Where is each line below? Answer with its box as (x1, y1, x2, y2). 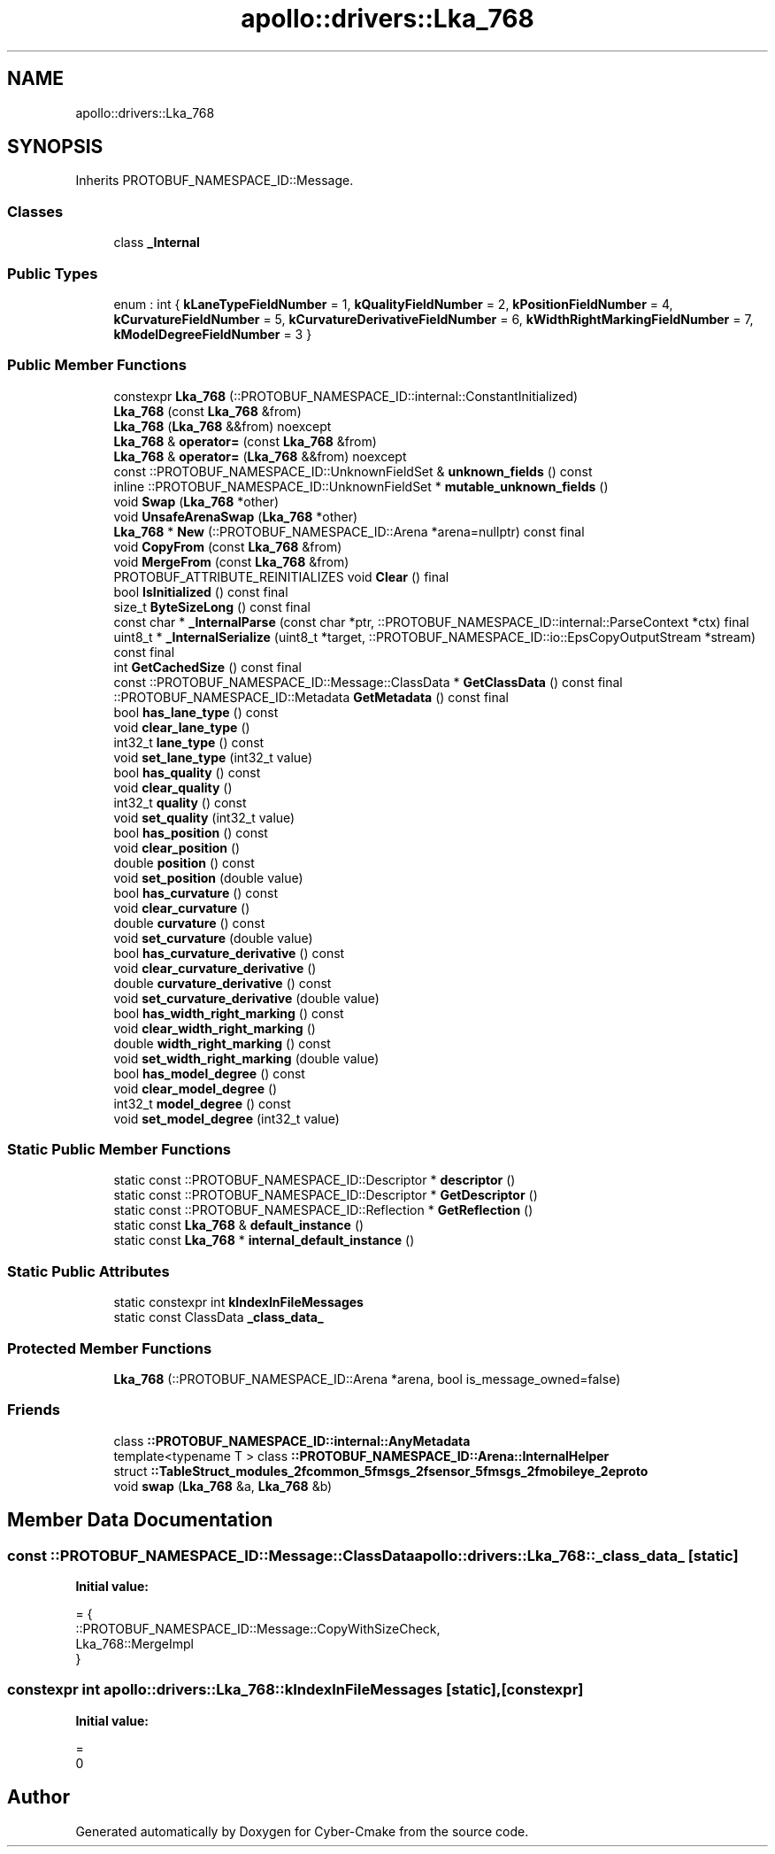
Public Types (7, 264, 98, 282)
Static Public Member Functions (7, 1140, 232, 1159)
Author (7, 1786, 70, 1809)
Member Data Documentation (7, 1509, 273, 1532)
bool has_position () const (113, 824, 268, 840)
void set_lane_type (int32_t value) (113, 749, 313, 765)
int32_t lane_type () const (113, 734, 265, 750)
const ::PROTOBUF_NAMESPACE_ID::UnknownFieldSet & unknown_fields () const (113, 463, 593, 479)
